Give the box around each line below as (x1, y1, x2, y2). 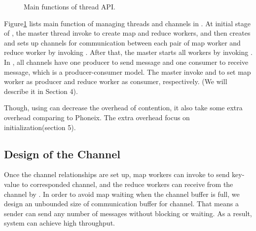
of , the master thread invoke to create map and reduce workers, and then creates (4, 28, 251, 38)
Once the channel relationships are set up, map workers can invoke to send (4, 169, 230, 180)
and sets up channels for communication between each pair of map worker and (4, 37, 241, 47)
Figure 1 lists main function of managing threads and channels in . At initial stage (4, 18, 251, 28)
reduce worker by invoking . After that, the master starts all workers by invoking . (4, 47, 253, 57)
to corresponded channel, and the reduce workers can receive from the (22, 179, 233, 189)
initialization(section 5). (4, 122, 76, 132)
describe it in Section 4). (4, 86, 78, 96)
